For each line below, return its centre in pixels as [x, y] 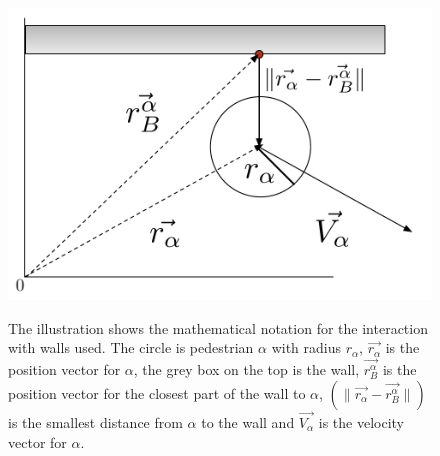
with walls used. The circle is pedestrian [131, 347]
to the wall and [248, 421]
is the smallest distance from [95, 421]
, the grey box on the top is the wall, [246, 369]
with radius [306, 347]
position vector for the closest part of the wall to [157, 392]
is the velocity [361, 421]
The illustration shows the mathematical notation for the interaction [218, 327]
